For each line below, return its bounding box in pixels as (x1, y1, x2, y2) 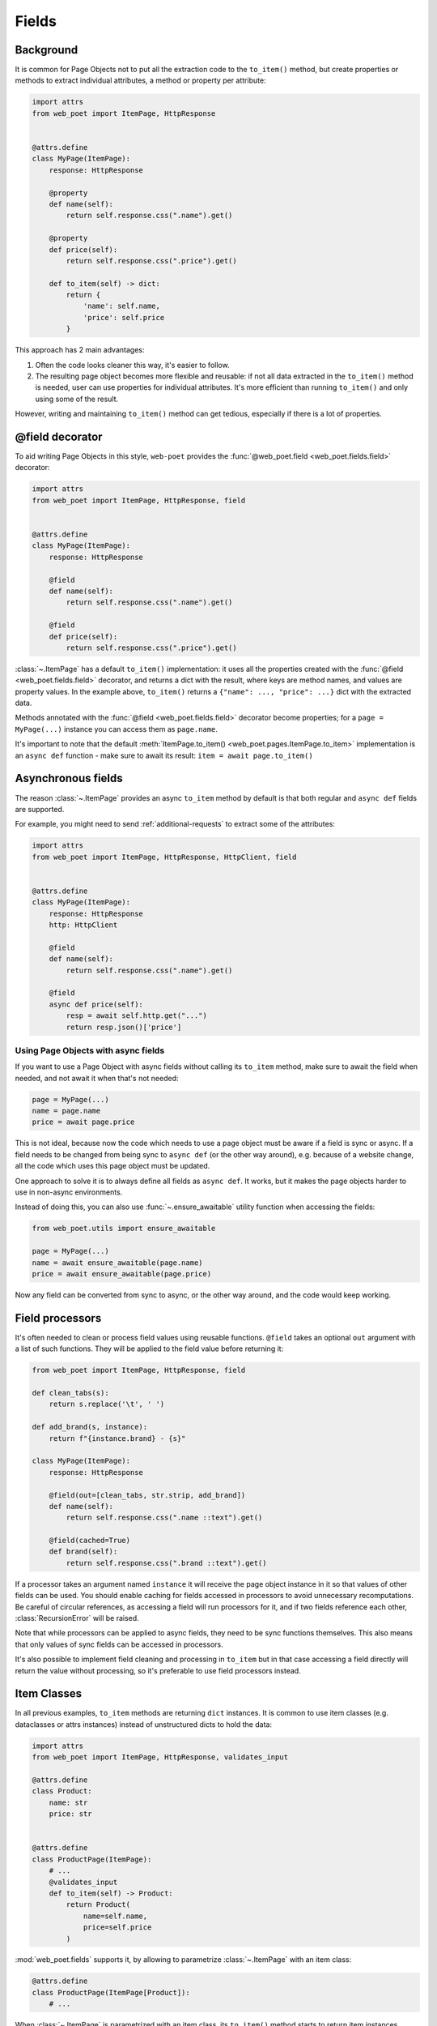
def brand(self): (49, 1547, 118, 1556)
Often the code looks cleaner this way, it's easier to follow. (35, 360, 230, 370)
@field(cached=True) (49, 1536, 131, 1545)
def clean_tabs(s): (32, 1388, 109, 1397)
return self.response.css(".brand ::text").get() (66, 1558, 267, 1567)
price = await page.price (32, 1118, 135, 1126)
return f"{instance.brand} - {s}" (49, 1434, 186, 1443)
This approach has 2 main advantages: (15, 345, 145, 355)
